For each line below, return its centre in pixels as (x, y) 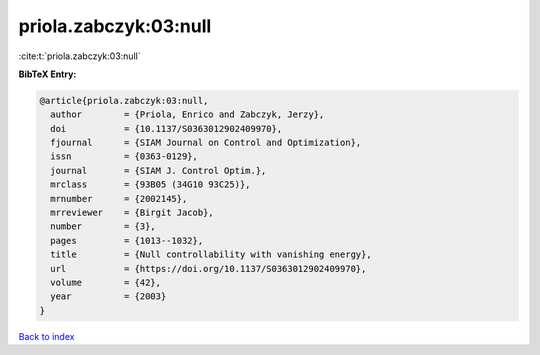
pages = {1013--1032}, (127, 240)
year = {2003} (108, 296)
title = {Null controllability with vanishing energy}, (211, 254)
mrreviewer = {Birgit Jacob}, (132, 213)
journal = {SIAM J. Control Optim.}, (158, 170)
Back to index (46, 336)
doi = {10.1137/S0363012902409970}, (166, 128)
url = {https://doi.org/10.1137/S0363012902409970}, (208, 268)
